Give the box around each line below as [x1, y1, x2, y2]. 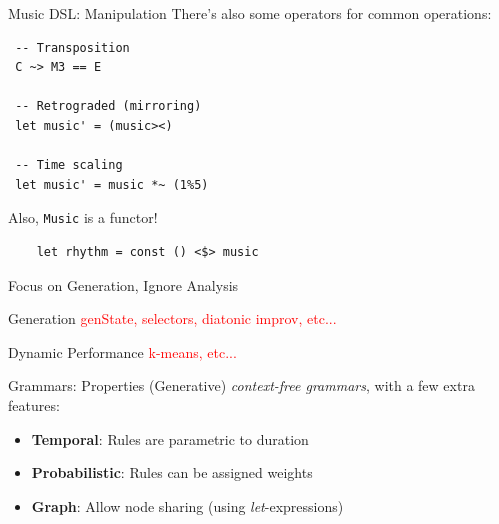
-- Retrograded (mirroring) [15, 99, 202, 114]
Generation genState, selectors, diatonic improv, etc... [8, 308, 337, 329]
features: [8, 394, 60, 415]
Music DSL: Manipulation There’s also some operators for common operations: [8, 3, 492, 23]
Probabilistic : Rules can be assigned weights [31, 462, 313, 483]
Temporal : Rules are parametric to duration [31, 428, 309, 449]
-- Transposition [15, 40, 130, 55]
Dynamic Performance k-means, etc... [8, 341, 237, 362]
